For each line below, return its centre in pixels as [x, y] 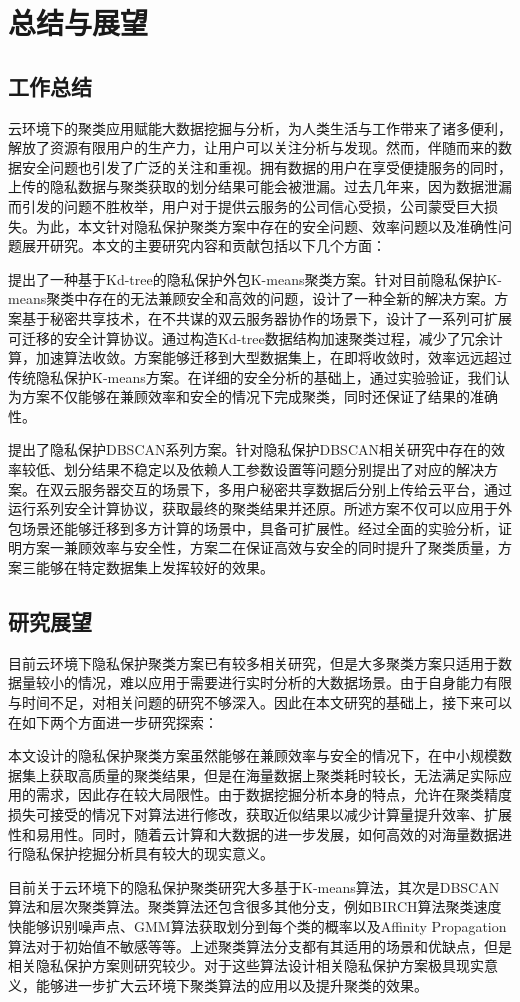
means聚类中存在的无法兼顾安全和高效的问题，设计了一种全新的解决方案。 [251, 298]
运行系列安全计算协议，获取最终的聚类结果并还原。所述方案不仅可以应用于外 [260, 508]
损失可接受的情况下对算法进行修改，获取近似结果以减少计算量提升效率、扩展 [260, 814]
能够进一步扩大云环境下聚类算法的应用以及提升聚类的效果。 [231, 984]
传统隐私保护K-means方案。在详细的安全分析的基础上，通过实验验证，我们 [252, 376]
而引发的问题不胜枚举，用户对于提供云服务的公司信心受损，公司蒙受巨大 [246, 205]
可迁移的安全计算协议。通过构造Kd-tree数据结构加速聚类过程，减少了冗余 [248, 337]
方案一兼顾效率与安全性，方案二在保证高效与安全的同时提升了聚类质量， [259, 547]
